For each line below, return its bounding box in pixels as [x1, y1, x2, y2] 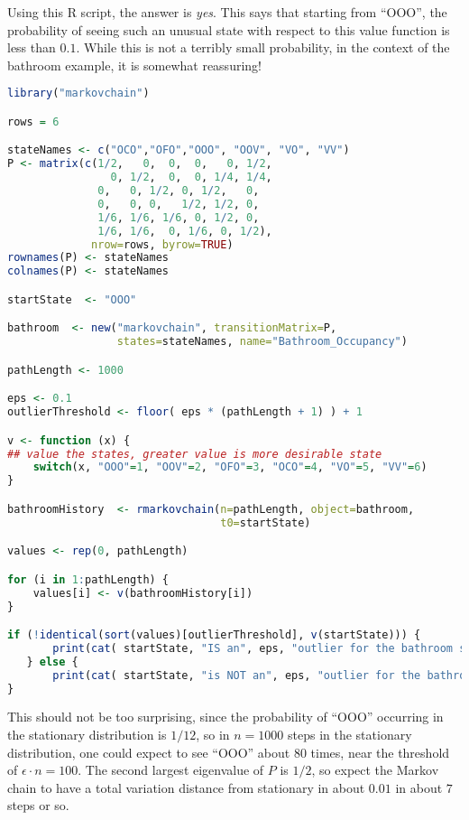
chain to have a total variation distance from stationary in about [7, 778, 365, 797]
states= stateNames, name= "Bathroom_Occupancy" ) [116, 335, 408, 349]
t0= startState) [220, 516, 311, 529]
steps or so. [7, 796, 69, 815]
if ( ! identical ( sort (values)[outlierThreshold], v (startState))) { [7, 629, 421, 642]
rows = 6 [7, 115, 60, 128]
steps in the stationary [287, 725, 412, 744]
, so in [196, 725, 230, 744]
